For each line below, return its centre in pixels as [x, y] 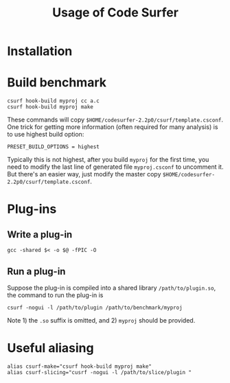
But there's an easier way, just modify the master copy [84, 174]
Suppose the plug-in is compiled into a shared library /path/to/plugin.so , [112, 288]
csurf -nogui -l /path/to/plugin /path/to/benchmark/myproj [95, 307]
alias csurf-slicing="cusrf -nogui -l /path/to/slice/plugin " [100, 372]
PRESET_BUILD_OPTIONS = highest [53, 147]
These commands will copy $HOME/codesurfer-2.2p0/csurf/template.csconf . [115, 120]
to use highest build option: [46, 135]
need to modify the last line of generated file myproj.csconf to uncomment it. [115, 167]
